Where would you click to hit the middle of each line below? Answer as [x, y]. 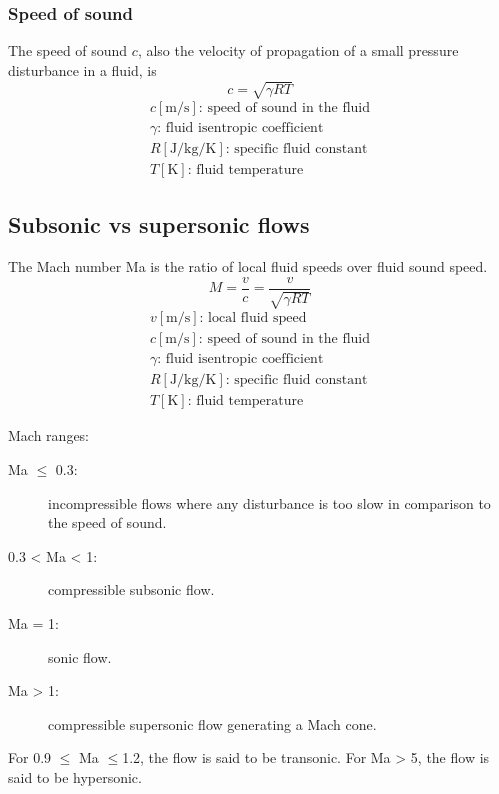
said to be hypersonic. [75, 777]
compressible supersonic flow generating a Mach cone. [212, 723]
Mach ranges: [49, 435]
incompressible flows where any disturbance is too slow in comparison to [269, 502]
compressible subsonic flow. [131, 589]
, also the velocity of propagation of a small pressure [298, 50]
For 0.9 [30, 757]
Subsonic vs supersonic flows [159, 224]
